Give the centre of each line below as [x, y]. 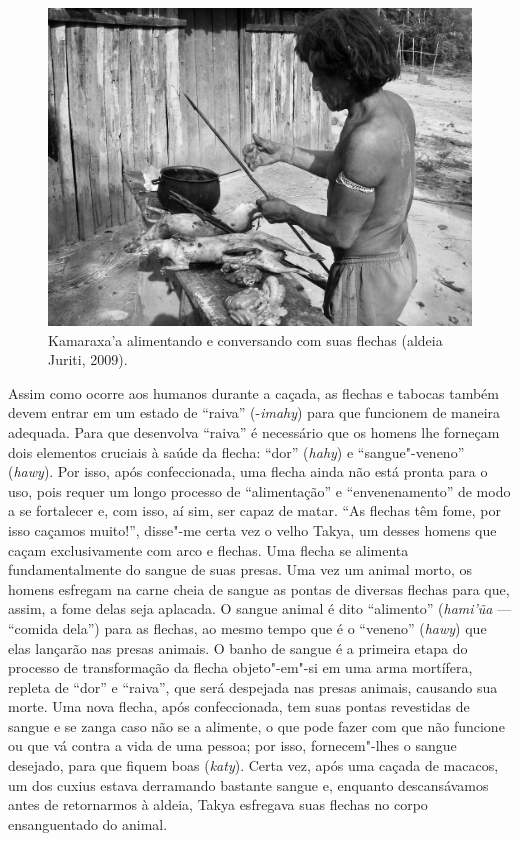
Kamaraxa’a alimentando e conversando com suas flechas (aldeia [245, 339]
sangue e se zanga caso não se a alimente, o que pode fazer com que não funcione [256, 725]
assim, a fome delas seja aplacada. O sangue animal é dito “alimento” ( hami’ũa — [260, 608]
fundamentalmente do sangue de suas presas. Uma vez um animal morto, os [240, 569]
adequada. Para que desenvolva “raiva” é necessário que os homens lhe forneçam [254, 431]
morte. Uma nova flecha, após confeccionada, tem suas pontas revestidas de [239, 706]
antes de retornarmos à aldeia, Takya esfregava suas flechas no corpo [218, 804]
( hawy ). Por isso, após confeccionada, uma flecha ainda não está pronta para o [248, 471]
